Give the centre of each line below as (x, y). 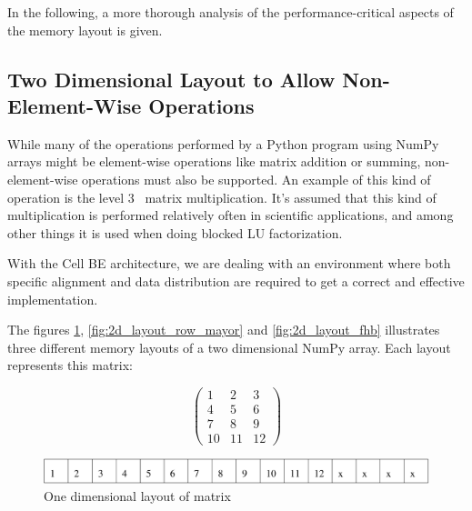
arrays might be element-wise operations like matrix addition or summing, (214, 161)
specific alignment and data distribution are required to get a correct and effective (236, 281)
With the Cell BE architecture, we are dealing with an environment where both (229, 263)
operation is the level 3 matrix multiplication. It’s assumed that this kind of (222, 197)
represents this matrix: (70, 365)
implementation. (53, 299)
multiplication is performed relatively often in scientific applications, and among (231, 215)
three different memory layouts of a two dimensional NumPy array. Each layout (229, 347)
